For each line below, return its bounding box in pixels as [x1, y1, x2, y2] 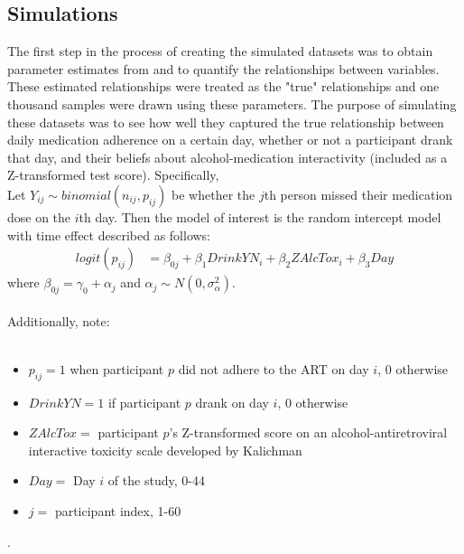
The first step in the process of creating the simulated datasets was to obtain [7, 42, 433, 61]
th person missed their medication [264, 184, 453, 203]
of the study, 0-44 [107, 471, 205, 490]
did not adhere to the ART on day [178, 359, 369, 378]
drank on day [195, 392, 269, 411]
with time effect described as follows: [7, 225, 211, 244]
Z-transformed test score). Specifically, [7, 165, 219, 184]
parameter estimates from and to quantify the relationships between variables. [7, 59, 440, 78]
